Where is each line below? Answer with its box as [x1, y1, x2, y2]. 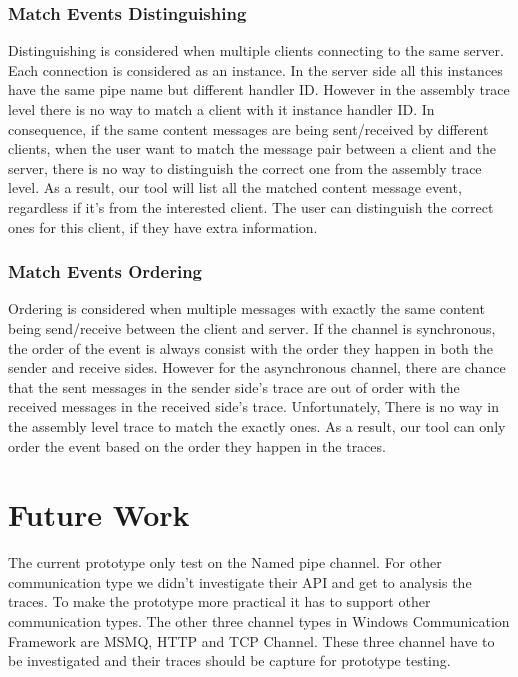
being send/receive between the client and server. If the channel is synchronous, [8, 317, 496, 338]
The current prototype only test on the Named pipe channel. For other [8, 552, 442, 573]
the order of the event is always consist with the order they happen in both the [8, 337, 494, 358]
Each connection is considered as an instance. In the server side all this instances [8, 59, 503, 80]
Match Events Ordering [8, 259, 203, 284]
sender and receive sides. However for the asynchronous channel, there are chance [8, 357, 506, 378]
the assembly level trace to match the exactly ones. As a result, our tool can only [8, 415, 506, 436]
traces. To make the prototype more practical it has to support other [8, 591, 431, 612]
